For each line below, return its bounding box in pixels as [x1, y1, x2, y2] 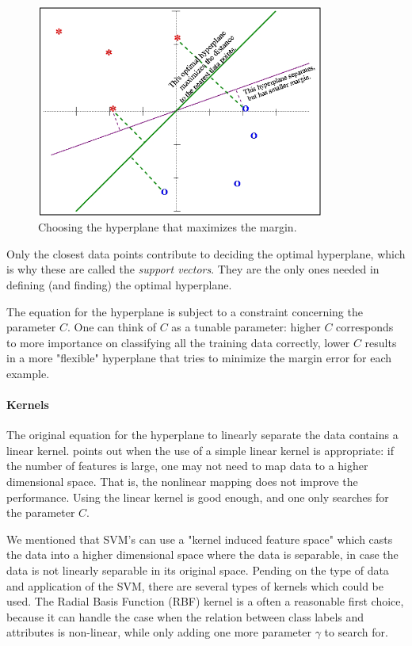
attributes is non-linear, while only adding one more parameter [6, 624, 311, 640]
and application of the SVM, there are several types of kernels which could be [6, 577, 383, 594]
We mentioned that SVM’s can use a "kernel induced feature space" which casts [6, 530, 393, 547]
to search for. [324, 624, 388, 640]
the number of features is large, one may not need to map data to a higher [6, 457, 368, 474]
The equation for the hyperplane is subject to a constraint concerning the [6, 303, 363, 319]
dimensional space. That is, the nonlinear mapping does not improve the [6, 473, 358, 490]
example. [6, 365, 50, 381]
